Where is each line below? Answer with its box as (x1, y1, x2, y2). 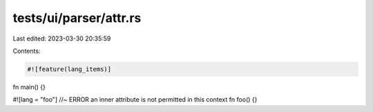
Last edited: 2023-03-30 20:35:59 (12, 34, 111, 43)
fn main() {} (12, 82, 46, 91)
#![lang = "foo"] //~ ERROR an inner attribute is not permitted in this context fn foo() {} (12, 96, 258, 104)
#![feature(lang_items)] (27, 65, 112, 73)
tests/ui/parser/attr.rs (12, 10, 142, 25)
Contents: (12, 47, 41, 55)
